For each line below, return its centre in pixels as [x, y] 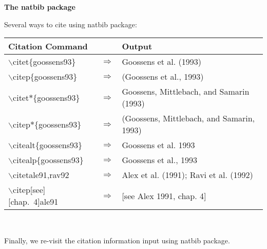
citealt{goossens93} [48, 145]
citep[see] [29, 190]
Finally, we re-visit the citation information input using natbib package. [117, 240]
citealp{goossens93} [48, 160]
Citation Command [48, 46]
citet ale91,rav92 [41, 175]
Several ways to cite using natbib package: [71, 24]
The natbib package [40, 7]
